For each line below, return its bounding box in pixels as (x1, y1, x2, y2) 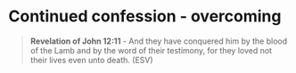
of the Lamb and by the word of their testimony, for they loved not (29, 45, 273, 55)
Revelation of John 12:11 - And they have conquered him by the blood (29, 36, 288, 46)
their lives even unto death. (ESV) (29, 54, 153, 65)
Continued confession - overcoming (8, 6, 282, 27)
